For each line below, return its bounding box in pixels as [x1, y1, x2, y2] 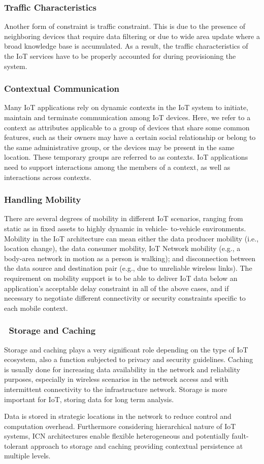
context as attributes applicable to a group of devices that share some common [4, 122, 250, 132]
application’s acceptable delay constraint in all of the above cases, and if [4, 282, 229, 293]
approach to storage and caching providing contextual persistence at [30, 440, 243, 451]
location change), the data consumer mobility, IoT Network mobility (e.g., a [4, 243, 241, 254]
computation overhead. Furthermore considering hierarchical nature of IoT [4, 420, 236, 431]
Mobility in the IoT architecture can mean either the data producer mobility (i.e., [4, 233, 259, 243]
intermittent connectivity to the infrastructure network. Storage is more [4, 383, 227, 394]
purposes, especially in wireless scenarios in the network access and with [4, 374, 228, 384]
